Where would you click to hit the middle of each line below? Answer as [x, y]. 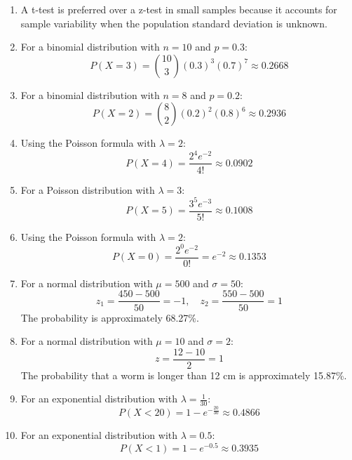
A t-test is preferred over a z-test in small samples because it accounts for [179, 9]
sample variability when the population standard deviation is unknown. [174, 23]
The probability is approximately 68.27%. [110, 317]
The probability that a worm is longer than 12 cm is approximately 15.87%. [184, 375]
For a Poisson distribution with [88, 189]
